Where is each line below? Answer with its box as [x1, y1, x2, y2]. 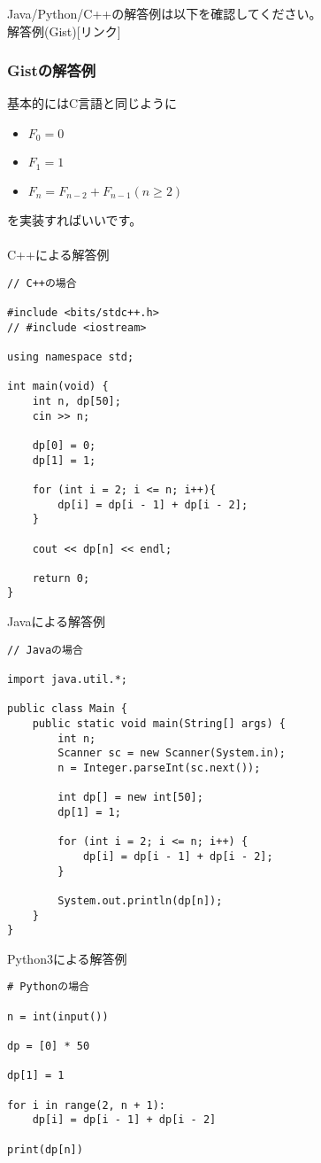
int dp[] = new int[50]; [57, 791, 203, 804]
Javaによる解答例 [7, 612, 105, 631]
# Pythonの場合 [7, 981, 89, 994]
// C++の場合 [7, 276, 77, 290]
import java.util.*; [7, 673, 128, 686]
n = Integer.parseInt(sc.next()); [57, 761, 261, 774]
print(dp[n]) [7, 1143, 83, 1156]
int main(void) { [7, 380, 109, 393]
